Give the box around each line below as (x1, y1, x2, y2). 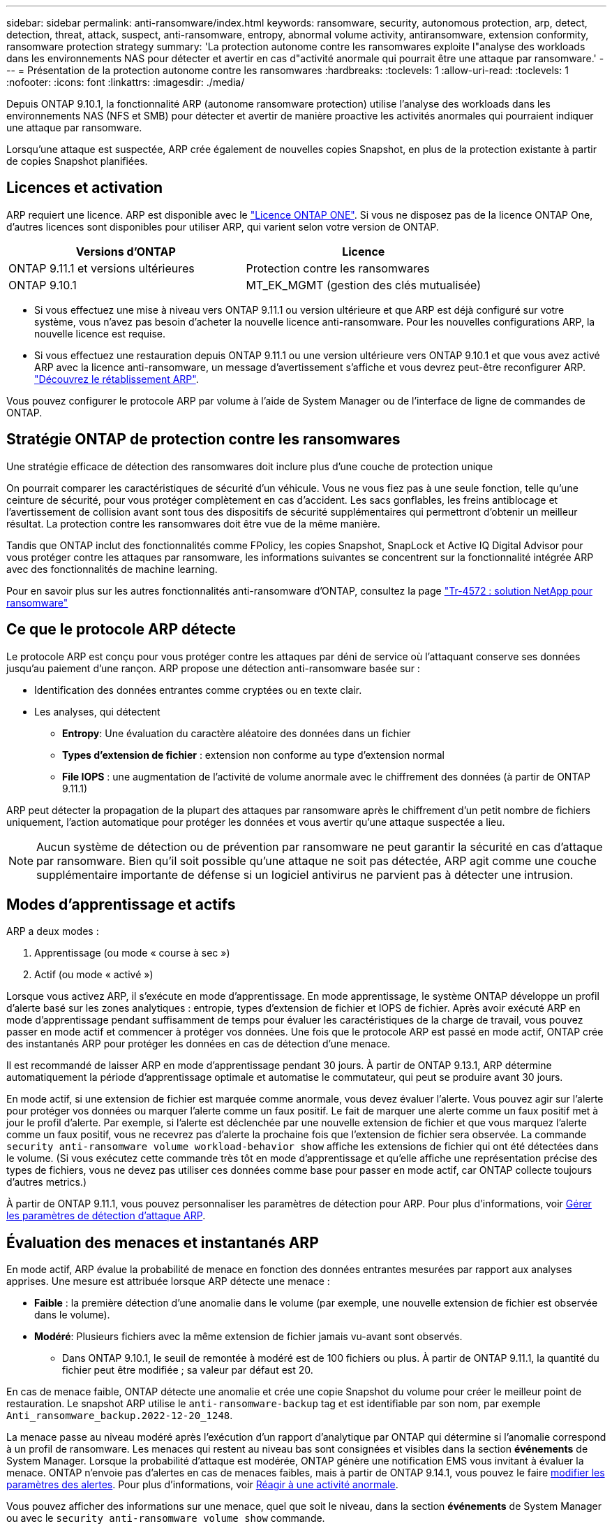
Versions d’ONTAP (75, 244, 176, 259)
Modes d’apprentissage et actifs (6, 895, 236, 913)
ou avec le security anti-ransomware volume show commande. (6, 1512, 325, 1525)
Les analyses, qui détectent (34, 705, 161, 718)
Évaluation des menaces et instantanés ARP (6, 1233, 319, 1251)
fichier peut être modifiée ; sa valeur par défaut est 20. (62, 1364, 313, 1376)
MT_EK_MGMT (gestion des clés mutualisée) (246, 277, 482, 292)
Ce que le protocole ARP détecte (6, 620, 237, 639)
